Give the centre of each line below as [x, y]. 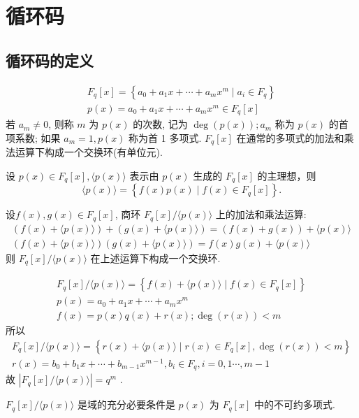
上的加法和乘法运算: [261, 214]
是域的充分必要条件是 [126, 404]
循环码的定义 [50, 60]
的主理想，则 [287, 175]
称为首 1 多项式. [165, 137]
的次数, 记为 [160, 124]
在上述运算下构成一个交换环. [155, 258]
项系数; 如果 [33, 137]
